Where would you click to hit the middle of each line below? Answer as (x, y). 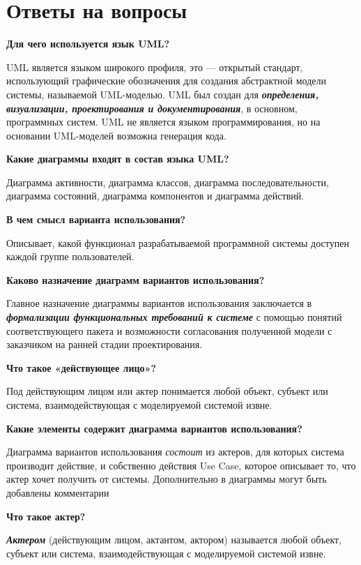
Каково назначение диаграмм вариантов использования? (136, 279)
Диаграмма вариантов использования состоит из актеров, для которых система (175, 452)
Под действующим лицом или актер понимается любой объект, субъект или (167, 391)
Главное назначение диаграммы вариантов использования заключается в (159, 303)
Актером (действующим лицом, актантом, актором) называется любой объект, (174, 540)
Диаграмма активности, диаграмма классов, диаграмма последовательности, (168, 182)
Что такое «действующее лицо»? (82, 367)
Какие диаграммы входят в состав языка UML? (118, 159)
